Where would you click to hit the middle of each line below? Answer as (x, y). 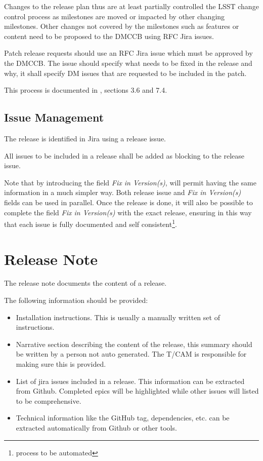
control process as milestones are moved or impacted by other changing (115, 16)
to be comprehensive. (49, 400)
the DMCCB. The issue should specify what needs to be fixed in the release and (128, 63)
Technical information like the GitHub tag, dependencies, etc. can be (123, 418)
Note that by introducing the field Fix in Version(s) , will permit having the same (130, 182)
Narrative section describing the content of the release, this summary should (134, 344)
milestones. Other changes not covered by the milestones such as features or (122, 26)
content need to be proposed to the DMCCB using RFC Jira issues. (109, 36)
